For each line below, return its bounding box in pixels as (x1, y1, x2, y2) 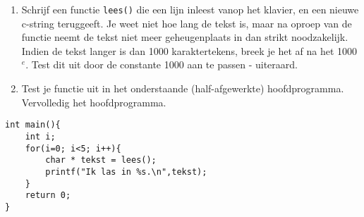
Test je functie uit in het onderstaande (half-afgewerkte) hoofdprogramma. (21, 81, 344, 96)
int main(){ (5, 120, 61, 130)
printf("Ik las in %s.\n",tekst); (45, 166, 207, 177)
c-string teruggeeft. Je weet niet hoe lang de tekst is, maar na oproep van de (21, 15, 352, 30)
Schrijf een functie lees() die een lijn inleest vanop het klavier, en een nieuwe (21, 2, 359, 16)
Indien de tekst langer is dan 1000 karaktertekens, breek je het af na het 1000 (21, 43, 357, 58)
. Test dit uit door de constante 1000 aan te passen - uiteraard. (25, 57, 298, 72)
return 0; (25, 190, 71, 201)
